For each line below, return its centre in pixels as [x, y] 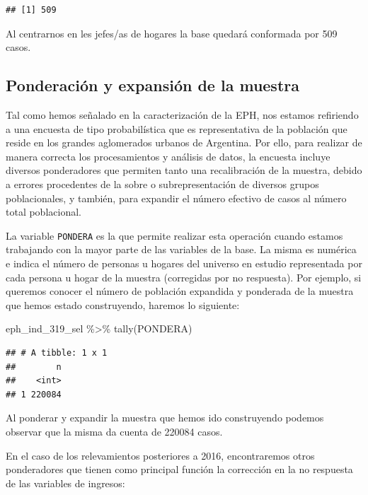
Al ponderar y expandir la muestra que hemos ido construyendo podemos [165, 418]
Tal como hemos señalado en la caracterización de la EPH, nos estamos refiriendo [182, 114]
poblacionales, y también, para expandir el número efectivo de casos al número [176, 198]
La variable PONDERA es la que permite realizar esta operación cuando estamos [174, 235]
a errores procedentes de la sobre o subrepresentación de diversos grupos [162, 184]
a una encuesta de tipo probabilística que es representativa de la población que [177, 128]
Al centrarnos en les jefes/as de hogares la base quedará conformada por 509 [172, 33]
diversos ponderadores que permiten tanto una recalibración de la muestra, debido [184, 170]
